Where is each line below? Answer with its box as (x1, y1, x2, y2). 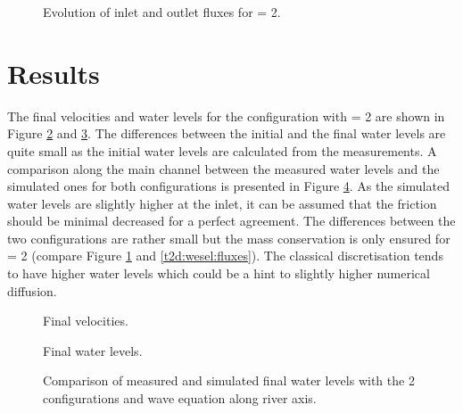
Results (7, 54, 100, 91)
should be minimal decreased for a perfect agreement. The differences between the (7, 211, 456, 230)
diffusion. (7, 281, 57, 300)
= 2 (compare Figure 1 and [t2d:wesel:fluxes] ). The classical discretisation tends (7, 246, 443, 265)
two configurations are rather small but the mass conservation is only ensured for (7, 228, 451, 247)
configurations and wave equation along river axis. (43, 389, 317, 408)
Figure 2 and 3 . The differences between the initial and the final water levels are (7, 124, 446, 143)
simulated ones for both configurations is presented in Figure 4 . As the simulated (7, 177, 450, 195)
